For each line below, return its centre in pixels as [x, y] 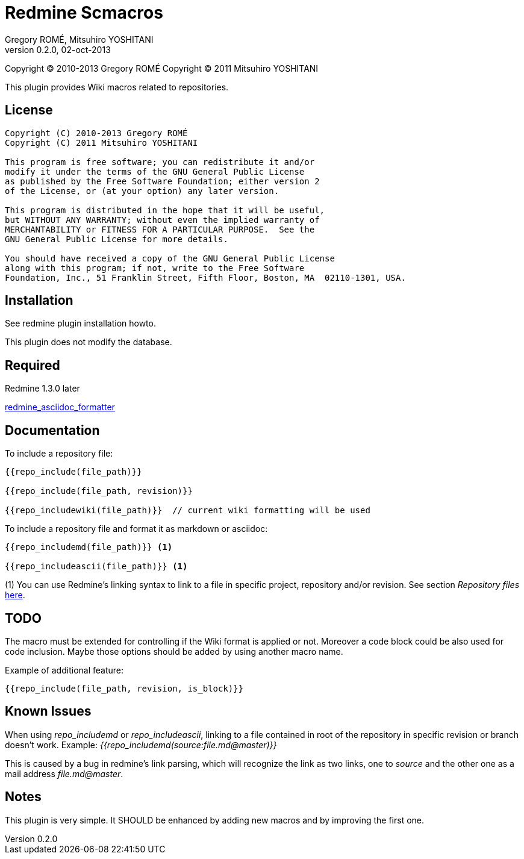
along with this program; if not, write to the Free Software [155, 268]
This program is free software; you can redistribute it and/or [160, 162]
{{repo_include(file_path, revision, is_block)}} [124, 688]
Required [33, 365]
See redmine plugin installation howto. [80, 323]
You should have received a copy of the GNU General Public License [170, 258]
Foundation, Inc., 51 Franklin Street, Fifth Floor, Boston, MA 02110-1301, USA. [205, 277]
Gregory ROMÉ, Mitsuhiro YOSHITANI [79, 39]
